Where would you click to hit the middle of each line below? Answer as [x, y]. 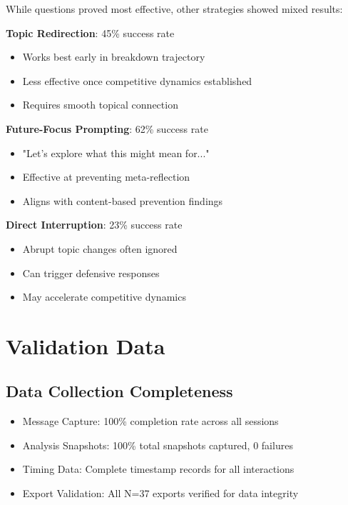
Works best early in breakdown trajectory [114, 57]
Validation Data [86, 345]
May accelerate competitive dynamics [104, 297]
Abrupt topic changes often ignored [100, 248]
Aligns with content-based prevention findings [123, 200]
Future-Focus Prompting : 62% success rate [107, 128]
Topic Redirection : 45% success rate [90, 32]
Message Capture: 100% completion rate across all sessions [150, 421]
